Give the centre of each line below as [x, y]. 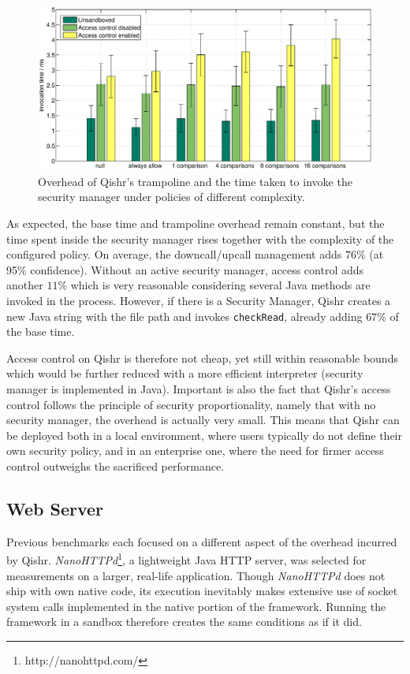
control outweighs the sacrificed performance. [116, 466]
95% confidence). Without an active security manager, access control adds [185, 269]
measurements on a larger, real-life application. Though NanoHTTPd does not [196, 575]
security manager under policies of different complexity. [171, 197]
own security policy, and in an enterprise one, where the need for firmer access [195, 451]
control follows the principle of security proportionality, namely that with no [191, 404]
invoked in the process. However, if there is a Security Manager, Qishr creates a [199, 301]
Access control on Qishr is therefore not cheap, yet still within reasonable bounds [202, 357]
